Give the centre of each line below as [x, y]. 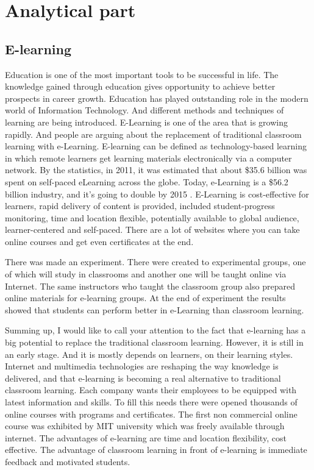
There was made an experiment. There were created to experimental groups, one [155, 262]
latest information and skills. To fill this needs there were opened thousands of [151, 402]
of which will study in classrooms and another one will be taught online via [146, 274]
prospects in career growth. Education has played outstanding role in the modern [157, 98]
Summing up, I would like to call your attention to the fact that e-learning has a [155, 330]
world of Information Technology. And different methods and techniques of [145, 110]
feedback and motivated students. [68, 461]
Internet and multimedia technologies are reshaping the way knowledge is [142, 366]
